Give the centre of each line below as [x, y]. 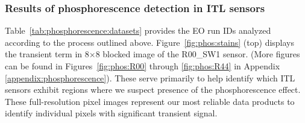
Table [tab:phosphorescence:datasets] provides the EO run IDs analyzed [138, 30]
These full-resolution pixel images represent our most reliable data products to [150, 101]
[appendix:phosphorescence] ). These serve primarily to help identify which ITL [150, 77]
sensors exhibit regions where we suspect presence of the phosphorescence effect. [153, 90]
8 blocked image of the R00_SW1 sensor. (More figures [198, 54]
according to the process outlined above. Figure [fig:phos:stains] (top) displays [150, 42]
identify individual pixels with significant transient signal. [111, 113]
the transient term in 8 [47, 54]
